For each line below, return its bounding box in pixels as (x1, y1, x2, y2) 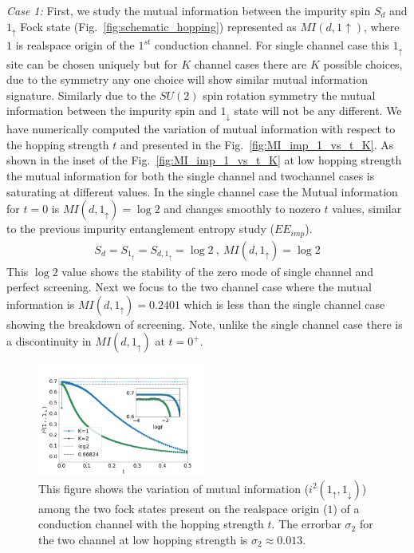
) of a (333, 500, 360, 516)
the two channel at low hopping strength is (38, 531, 248, 547)
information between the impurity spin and (6, 102, 217, 119)
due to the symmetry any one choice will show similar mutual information (6, 71, 368, 88)
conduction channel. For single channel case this (155, 37, 389, 53)
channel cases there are (194, 55, 307, 72)
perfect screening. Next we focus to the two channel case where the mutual (6, 278, 372, 295)
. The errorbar (271, 515, 341, 532)
